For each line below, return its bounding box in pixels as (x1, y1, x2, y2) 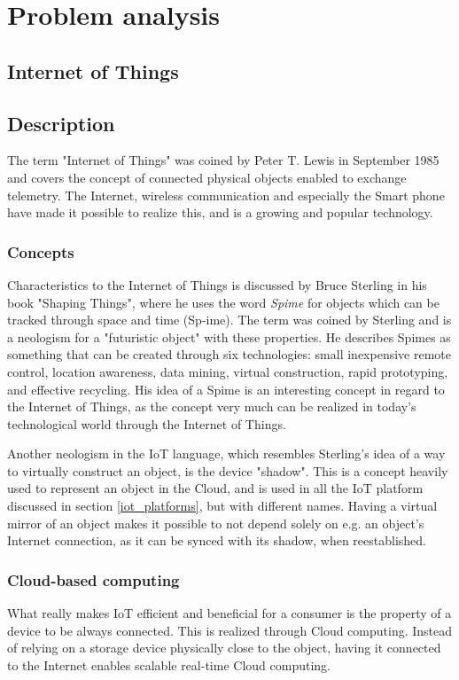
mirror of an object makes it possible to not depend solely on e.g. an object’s (7, 513, 424, 532)
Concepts (7, 240, 74, 262)
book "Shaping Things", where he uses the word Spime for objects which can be (7, 293, 440, 311)
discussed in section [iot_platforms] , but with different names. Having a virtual (7, 496, 438, 515)
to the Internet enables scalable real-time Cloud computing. (7, 655, 331, 674)
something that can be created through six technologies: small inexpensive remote (7, 345, 451, 363)
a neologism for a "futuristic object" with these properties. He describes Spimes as (7, 327, 451, 346)
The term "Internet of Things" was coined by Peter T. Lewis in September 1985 (7, 151, 440, 169)
